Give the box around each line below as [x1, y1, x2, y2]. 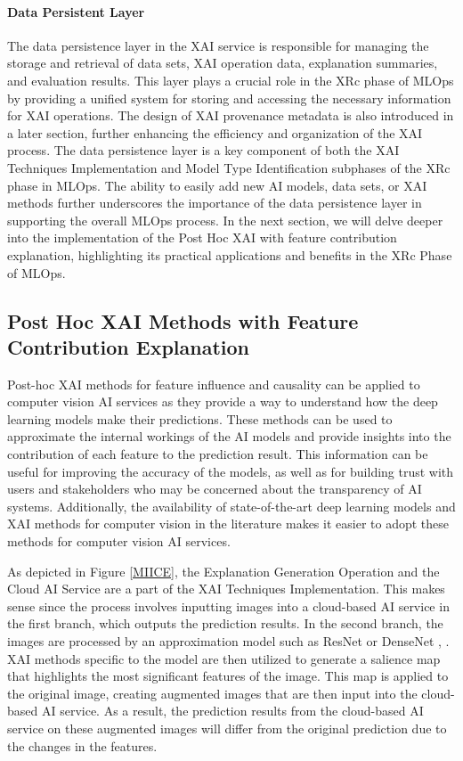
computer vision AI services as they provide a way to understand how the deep [7, 392, 438, 411]
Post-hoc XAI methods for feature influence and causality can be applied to [7, 374, 420, 393]
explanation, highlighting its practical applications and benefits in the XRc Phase [7, 245, 452, 264]
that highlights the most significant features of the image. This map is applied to [7, 667, 449, 685]
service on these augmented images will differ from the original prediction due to [7, 718, 447, 737]
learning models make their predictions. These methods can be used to [7, 409, 393, 428]
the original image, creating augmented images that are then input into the [7, 683, 418, 702]
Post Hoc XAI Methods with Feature [7, 307, 359, 334]
